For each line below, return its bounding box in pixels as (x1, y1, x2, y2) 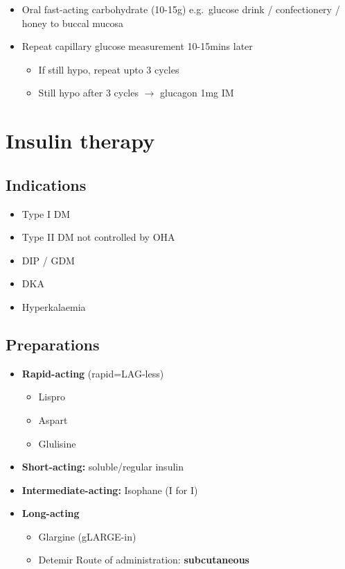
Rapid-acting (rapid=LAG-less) (21, 366, 164, 380)
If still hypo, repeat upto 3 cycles (38, 62, 179, 76)
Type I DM (21, 206, 71, 221)
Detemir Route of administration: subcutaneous (38, 552, 249, 567)
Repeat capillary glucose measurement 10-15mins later (21, 39, 253, 53)
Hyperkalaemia (21, 299, 86, 314)
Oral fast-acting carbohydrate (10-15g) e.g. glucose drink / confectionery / (21, 2, 340, 16)
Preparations (6, 333, 100, 355)
